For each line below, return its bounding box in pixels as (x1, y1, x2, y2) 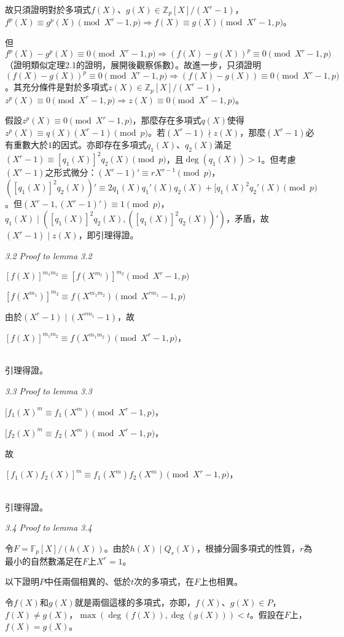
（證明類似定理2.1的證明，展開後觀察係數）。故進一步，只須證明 (5, 58, 261, 71)
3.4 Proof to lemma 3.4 (5, 521, 92, 534)
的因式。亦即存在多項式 (52, 138, 147, 150)
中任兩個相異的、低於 (45, 575, 131, 588)
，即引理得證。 (78, 229, 139, 241)
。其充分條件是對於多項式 (5, 80, 108, 93)
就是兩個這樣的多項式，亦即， (74, 595, 195, 608)
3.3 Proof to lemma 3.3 (5, 384, 92, 397)
